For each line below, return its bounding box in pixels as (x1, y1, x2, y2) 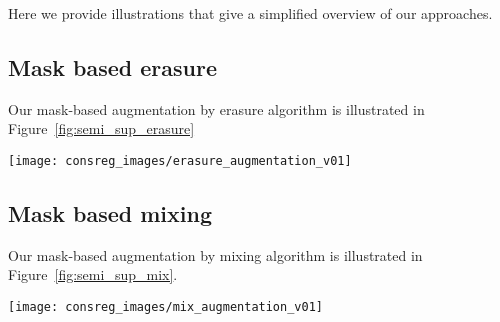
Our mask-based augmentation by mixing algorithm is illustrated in (8, 244, 423, 265)
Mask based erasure (8, 51, 217, 82)
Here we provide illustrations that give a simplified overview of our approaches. (8, 3, 493, 23)
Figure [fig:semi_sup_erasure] (8, 118, 195, 139)
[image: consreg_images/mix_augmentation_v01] (8, 300, 323, 315)
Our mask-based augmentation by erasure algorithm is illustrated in (8, 98, 425, 119)
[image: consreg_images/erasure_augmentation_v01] (8, 153, 352, 168)
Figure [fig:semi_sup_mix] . (8, 264, 178, 285)
